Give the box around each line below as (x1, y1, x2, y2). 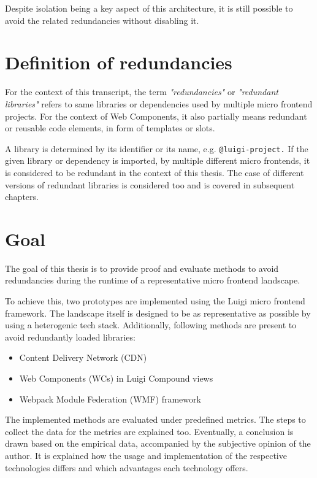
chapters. (5, 190, 39, 203)
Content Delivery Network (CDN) (19, 351, 147, 364)
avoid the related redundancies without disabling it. (5, 13, 199, 26)
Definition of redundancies (5, 50, 232, 75)
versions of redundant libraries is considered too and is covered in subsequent (5, 178, 295, 191)
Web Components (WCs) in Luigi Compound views (19, 372, 213, 384)
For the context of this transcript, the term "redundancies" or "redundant (5, 85, 278, 98)
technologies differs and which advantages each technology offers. (5, 461, 248, 474)
